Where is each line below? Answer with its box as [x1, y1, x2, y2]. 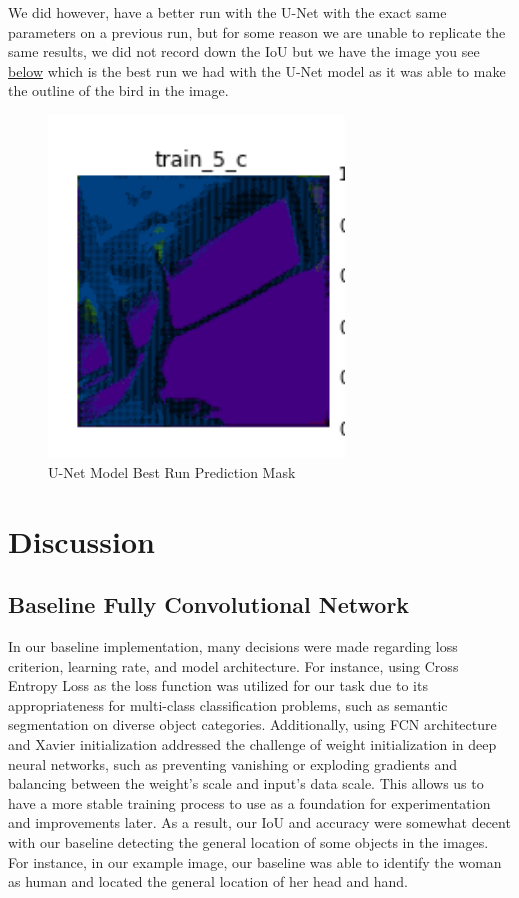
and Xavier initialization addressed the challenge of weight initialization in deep [8, 734, 497, 755]
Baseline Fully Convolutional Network [8, 589, 410, 620]
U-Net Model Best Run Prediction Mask [48, 461, 296, 482]
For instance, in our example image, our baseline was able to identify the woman [8, 851, 502, 872]
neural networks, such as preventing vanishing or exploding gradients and [8, 753, 458, 774]
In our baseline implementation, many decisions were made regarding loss [8, 636, 458, 657]
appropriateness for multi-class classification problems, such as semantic [8, 694, 448, 715]
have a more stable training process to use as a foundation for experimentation [8, 792, 491, 813]
